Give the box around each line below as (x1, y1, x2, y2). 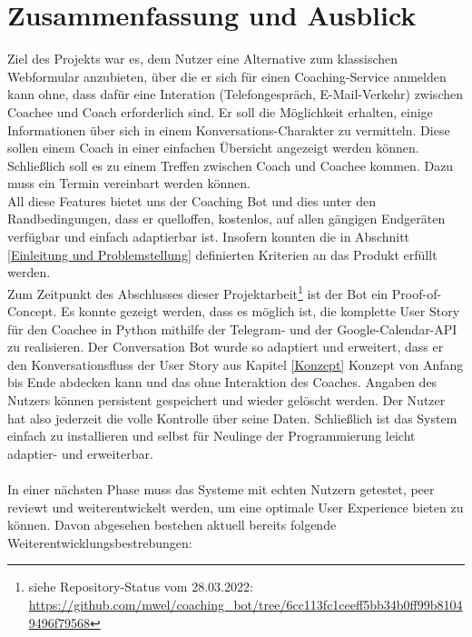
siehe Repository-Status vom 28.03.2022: (28, 577, 253, 596)
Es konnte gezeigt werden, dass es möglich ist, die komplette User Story (61, 302, 460, 321)
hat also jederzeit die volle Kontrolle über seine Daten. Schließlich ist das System (7, 408, 457, 427)
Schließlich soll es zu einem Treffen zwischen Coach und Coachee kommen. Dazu (7, 155, 454, 174)
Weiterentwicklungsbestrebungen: (7, 532, 192, 552)
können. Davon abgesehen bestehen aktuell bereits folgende (7, 515, 337, 534)
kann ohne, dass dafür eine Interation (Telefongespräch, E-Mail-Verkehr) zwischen (7, 85, 463, 104)
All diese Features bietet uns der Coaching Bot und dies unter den (7, 191, 377, 210)
